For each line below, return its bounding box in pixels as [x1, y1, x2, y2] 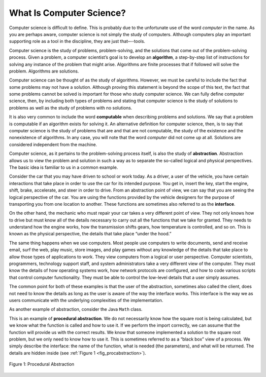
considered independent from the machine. [9, 141, 97, 148]
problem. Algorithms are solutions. [9, 68, 79, 74]
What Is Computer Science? [9, 7, 126, 18]
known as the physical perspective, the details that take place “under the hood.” [9, 231, 172, 237]
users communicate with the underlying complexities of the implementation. [9, 298, 164, 303]
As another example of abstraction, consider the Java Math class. [9, 306, 143, 312]
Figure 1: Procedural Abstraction [9, 361, 75, 367]
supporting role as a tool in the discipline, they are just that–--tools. [9, 38, 145, 44]
